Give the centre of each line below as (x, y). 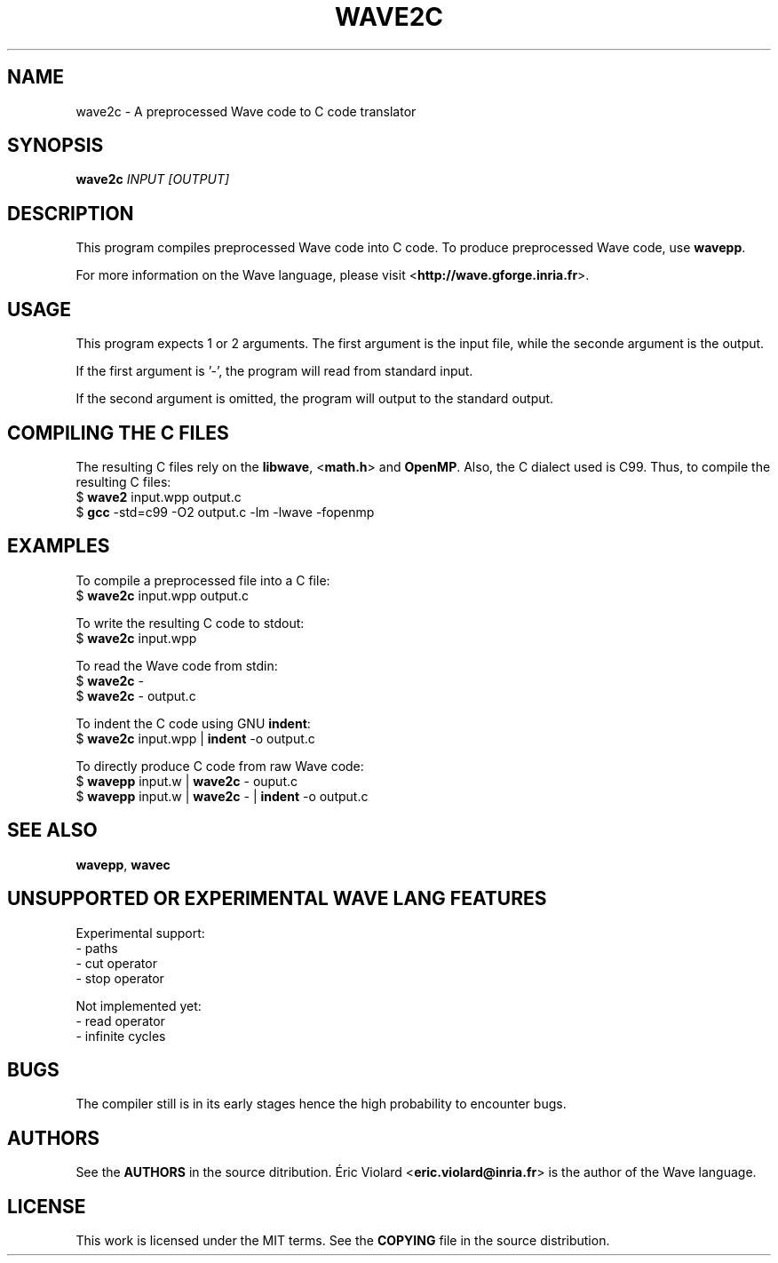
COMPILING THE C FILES (118, 433)
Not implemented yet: (139, 1005)
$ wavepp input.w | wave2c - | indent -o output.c (222, 796)
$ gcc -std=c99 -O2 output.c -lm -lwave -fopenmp (225, 512)
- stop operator (120, 978)
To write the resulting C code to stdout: (190, 623)
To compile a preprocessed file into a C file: (203, 580)
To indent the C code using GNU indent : (193, 723)
